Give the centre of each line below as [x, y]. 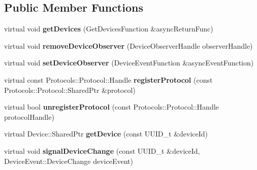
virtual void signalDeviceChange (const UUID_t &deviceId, [102, 150]
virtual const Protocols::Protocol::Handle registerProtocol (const [108, 79]
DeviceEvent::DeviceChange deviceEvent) [69, 161]
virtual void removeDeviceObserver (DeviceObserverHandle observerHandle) [128, 45]
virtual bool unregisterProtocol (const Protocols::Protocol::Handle [111, 107]
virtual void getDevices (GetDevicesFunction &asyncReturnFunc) [109, 29]
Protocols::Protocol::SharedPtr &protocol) [70, 90]
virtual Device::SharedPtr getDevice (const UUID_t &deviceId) [106, 134]
